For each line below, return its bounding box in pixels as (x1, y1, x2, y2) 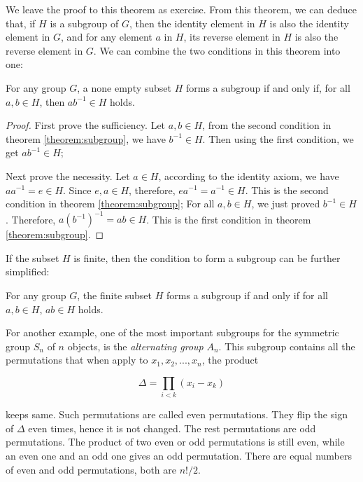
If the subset (6, 250, 59, 265)
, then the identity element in (129, 15, 255, 30)
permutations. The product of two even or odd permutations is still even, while (6, 434, 345, 449)
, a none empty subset (77, 80, 172, 95)
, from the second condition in (202, 118, 332, 132)
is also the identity (269, 15, 349, 30)
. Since (63, 182, 92, 197)
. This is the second (245, 182, 329, 197)
